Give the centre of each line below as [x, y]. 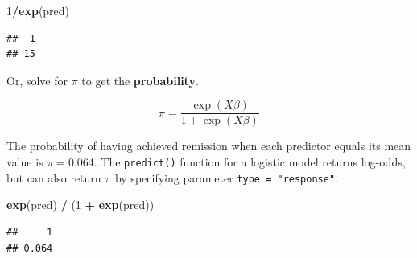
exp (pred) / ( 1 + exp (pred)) [81, 205]
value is [25, 162]
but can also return [54, 177]
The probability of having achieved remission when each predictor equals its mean [209, 146]
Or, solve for [37, 80]
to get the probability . [140, 80]
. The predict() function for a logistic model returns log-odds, [250, 162]
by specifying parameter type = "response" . [226, 177]
